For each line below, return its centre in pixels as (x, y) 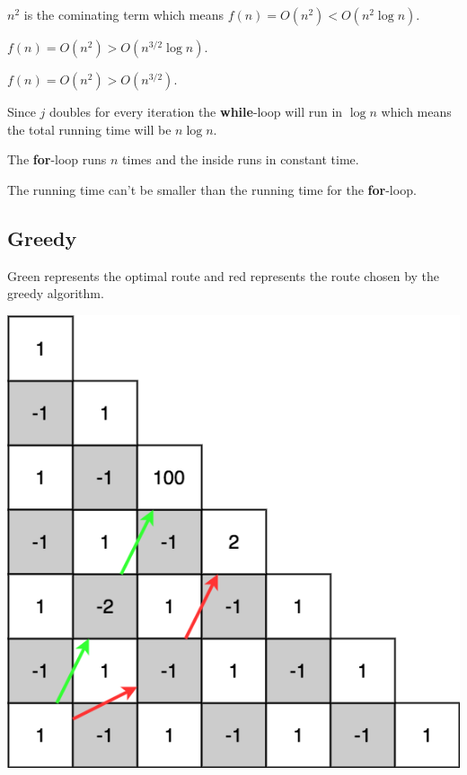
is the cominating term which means (123, 14)
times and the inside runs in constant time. (241, 159)
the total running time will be (89, 129)
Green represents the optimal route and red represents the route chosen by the (224, 275)
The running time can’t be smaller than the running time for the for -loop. (212, 189)
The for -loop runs (57, 159)
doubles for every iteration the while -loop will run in (196, 111)
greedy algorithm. (56, 293)
